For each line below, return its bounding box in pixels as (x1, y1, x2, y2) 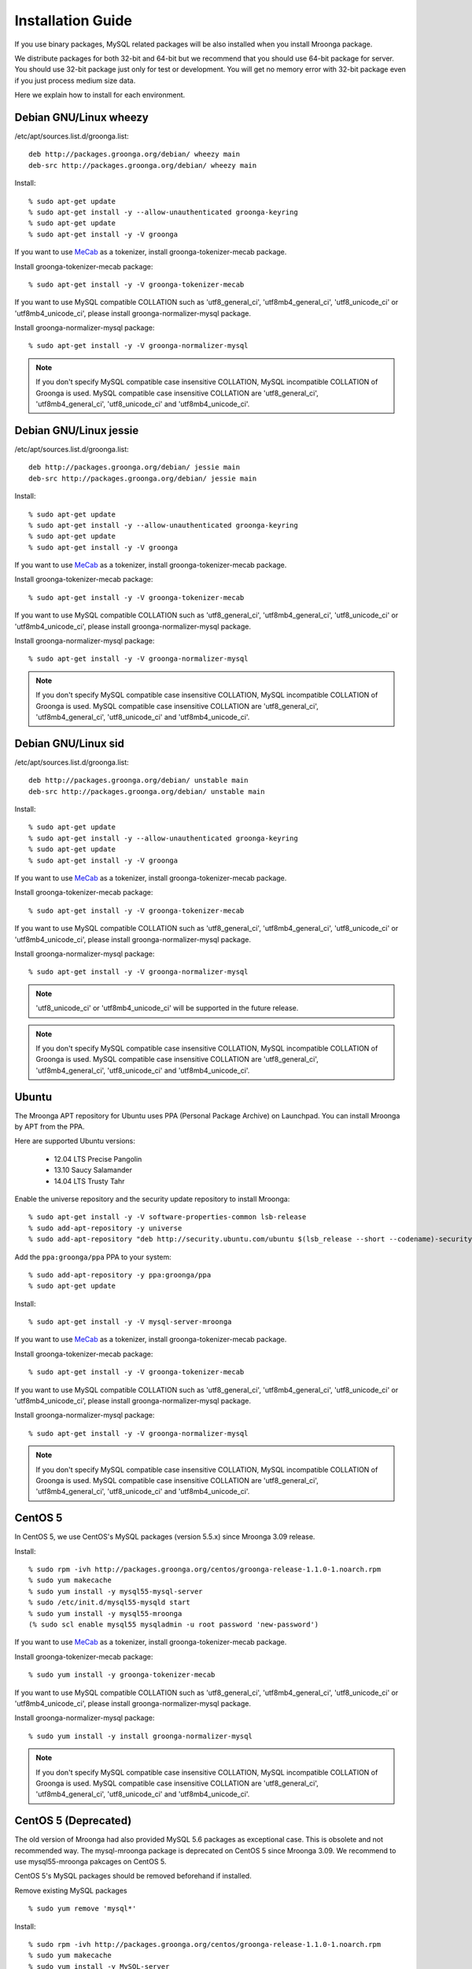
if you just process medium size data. (14, 76, 136, 85)
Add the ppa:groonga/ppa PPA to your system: (14, 1252, 172, 1262)
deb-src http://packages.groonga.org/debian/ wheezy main (28, 161, 257, 169)
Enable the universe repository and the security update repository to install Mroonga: (14, 1194, 290, 1203)
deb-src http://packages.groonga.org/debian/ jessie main (28, 473, 257, 483)
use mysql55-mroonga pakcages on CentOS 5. (14, 1857, 167, 1866)
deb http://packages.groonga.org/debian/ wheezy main (28, 150, 240, 159)
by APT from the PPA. (14, 1122, 85, 1131)
